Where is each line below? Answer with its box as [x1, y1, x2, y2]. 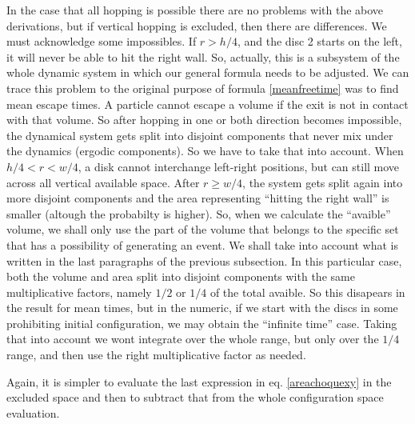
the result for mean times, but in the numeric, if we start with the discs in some [6, 299, 398, 316]
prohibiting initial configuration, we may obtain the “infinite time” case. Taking [6, 314, 397, 331]
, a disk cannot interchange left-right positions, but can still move [78, 158, 400, 174]
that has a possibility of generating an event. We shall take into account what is [6, 236, 399, 253]
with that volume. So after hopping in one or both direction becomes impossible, [6, 111, 402, 128]
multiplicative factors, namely [6, 283, 152, 300]
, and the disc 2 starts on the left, [237, 33, 402, 50]
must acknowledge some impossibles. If [6, 33, 197, 50]
